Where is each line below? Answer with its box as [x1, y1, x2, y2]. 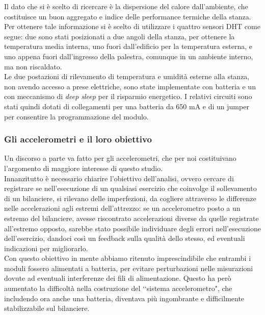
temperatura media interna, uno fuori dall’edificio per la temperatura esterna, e [4, 41, 252, 52]
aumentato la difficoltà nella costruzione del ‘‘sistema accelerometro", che [4, 283, 232, 294]
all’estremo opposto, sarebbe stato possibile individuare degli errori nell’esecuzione [4, 223, 261, 233]
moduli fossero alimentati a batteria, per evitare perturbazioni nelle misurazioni [4, 262, 253, 273]
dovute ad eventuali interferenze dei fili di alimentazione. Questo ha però [4, 273, 231, 283]
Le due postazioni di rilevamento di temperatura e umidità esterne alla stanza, [4, 71, 250, 82]
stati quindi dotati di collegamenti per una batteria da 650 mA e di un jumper [4, 101, 249, 111]
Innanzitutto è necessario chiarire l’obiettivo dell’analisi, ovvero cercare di [4, 173, 234, 183]
